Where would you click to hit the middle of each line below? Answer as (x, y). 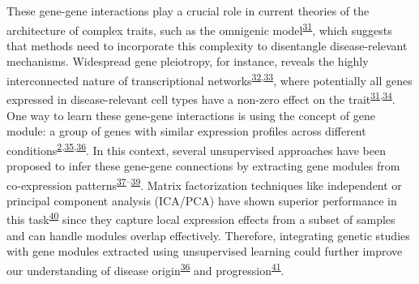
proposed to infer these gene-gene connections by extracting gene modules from (203, 165)
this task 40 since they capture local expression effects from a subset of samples (201, 218)
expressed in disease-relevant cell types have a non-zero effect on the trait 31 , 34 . (201, 98)
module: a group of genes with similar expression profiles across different (186, 131)
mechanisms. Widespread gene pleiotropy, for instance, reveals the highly (188, 61)
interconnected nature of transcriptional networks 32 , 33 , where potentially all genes (209, 79)
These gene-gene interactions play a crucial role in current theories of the (188, 11)
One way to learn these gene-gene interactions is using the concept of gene (191, 115)
